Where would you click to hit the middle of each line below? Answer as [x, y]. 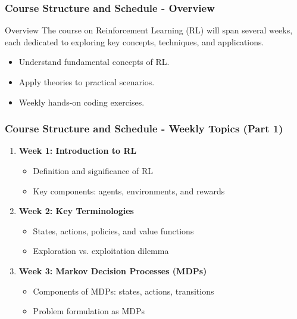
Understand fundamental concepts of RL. [94, 62]
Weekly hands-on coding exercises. [82, 102]
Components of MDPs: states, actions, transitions [124, 291]
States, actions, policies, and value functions [113, 230]
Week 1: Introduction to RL [78, 151]
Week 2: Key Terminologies [76, 211]
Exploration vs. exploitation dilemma [101, 251]
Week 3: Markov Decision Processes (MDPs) [113, 270]
